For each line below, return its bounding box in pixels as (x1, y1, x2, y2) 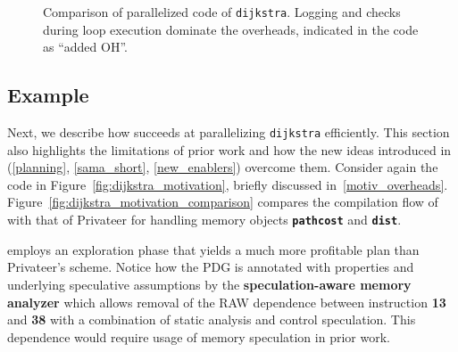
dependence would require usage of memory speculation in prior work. (7, 327, 390, 346)
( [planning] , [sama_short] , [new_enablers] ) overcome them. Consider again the (7, 158, 438, 176)
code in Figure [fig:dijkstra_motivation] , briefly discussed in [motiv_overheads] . (7, 175, 448, 193)
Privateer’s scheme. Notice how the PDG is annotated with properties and (7, 258, 414, 276)
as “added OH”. (43, 37, 128, 56)
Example (7, 81, 89, 109)
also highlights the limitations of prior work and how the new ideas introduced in (7, 140, 452, 159)
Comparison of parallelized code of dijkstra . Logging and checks (43, 3, 401, 20)
